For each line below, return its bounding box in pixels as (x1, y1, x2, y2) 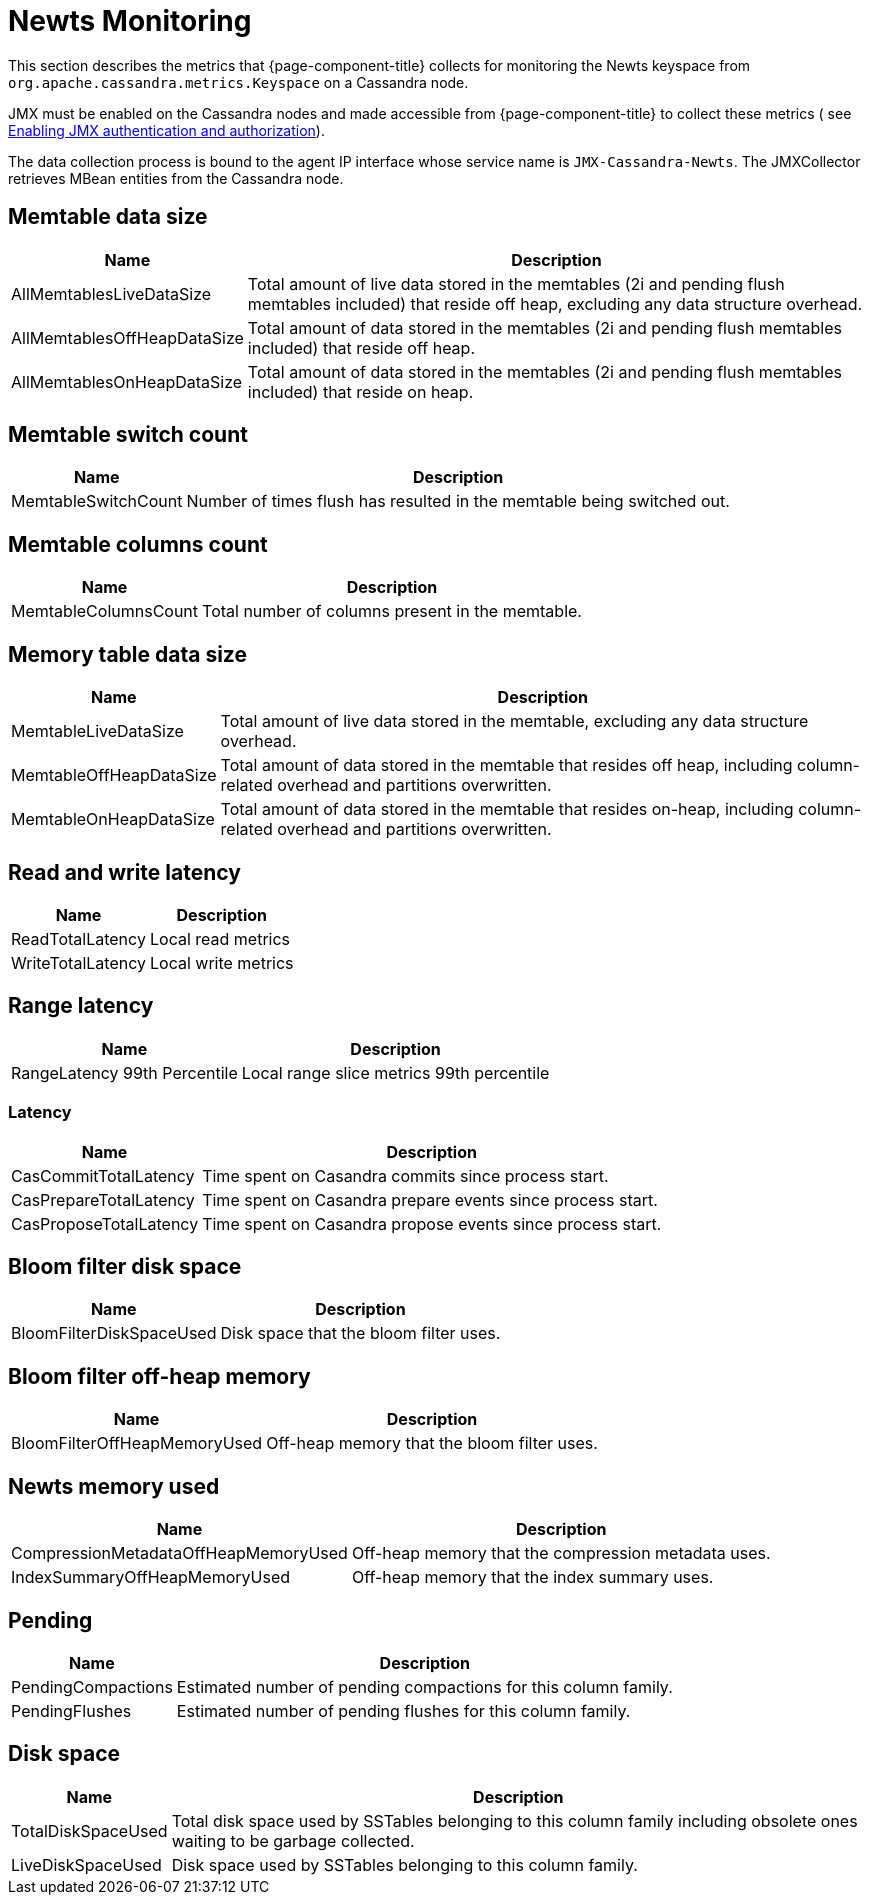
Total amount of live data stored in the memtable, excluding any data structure (220, 711, 809, 732)
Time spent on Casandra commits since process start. (202, 1165, 609, 1186)
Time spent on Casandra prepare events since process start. (202, 1189, 658, 1210)
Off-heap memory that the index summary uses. (351, 1567, 714, 1588)
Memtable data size (8, 204, 208, 230)
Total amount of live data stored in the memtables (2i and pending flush (247, 273, 785, 294)
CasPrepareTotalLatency (11, 1189, 195, 1210)
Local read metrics (149, 928, 291, 949)
